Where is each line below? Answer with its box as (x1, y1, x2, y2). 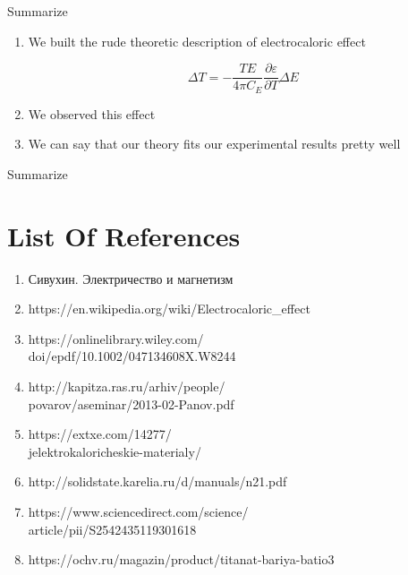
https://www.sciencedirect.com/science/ (28, 502, 249, 520)
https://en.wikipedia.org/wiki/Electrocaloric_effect (28, 299, 310, 318)
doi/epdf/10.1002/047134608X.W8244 (28, 347, 236, 365)
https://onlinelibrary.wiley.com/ (28, 329, 204, 348)
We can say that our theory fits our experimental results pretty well (28, 134, 401, 153)
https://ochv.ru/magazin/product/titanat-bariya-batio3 (28, 550, 335, 569)
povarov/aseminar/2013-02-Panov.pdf (28, 394, 234, 413)
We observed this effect (28, 104, 156, 123)
